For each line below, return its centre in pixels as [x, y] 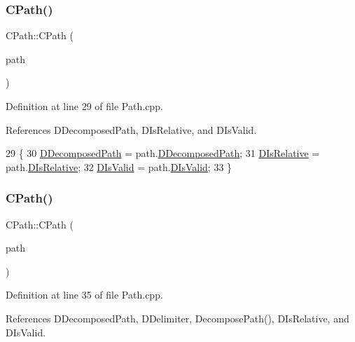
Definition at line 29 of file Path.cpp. [84, 106]
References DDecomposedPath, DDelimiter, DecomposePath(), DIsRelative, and [177, 318]
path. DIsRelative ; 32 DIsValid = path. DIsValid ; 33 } [119, 166]
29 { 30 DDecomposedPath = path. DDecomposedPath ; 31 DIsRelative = [163, 153]
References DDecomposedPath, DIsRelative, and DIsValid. [131, 129]
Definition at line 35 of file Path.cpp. [84, 295]
